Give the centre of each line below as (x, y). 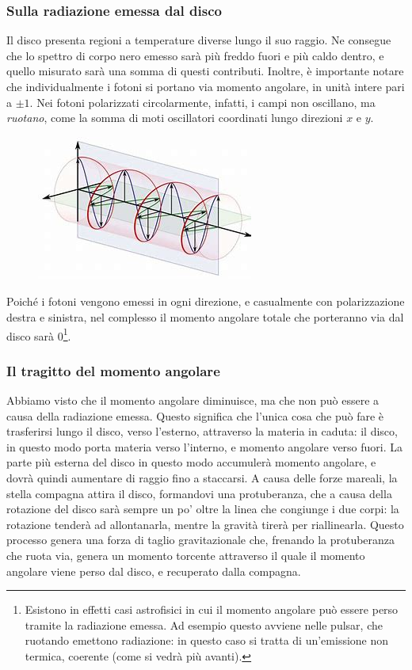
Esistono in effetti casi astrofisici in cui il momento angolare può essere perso (212, 609)
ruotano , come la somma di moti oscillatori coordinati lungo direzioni (175, 118)
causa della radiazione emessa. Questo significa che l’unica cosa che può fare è (195, 415)
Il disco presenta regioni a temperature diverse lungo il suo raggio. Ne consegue (199, 40)
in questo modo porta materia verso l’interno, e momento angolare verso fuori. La (205, 446)
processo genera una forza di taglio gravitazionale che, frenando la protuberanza (201, 540)
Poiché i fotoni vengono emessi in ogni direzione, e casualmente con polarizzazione (206, 301)
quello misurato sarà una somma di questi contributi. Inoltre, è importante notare (205, 71)
